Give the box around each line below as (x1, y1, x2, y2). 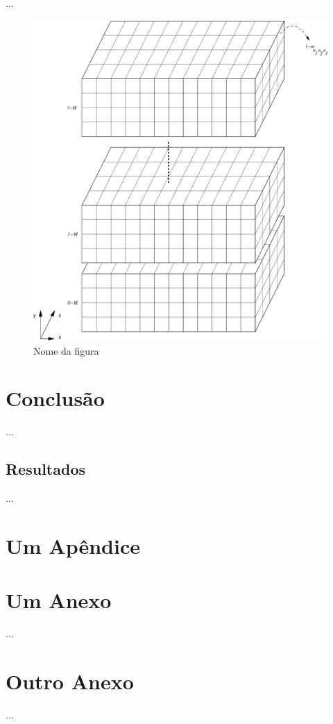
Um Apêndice (6, 531, 140, 559)
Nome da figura (33, 343, 99, 357)
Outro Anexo (6, 666, 134, 695)
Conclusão (6, 384, 105, 412)
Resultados (6, 458, 85, 480)
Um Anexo (6, 586, 112, 614)
